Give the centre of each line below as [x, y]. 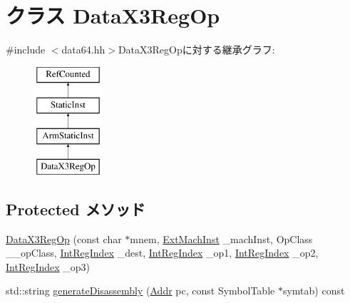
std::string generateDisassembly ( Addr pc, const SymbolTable [140, 291]
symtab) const [314, 291]
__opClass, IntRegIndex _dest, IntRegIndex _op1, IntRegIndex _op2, [162, 253]
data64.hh [83, 50]
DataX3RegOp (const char [64, 238]
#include [26, 50]
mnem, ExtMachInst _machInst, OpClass [221, 238]
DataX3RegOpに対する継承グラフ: [196, 50]
